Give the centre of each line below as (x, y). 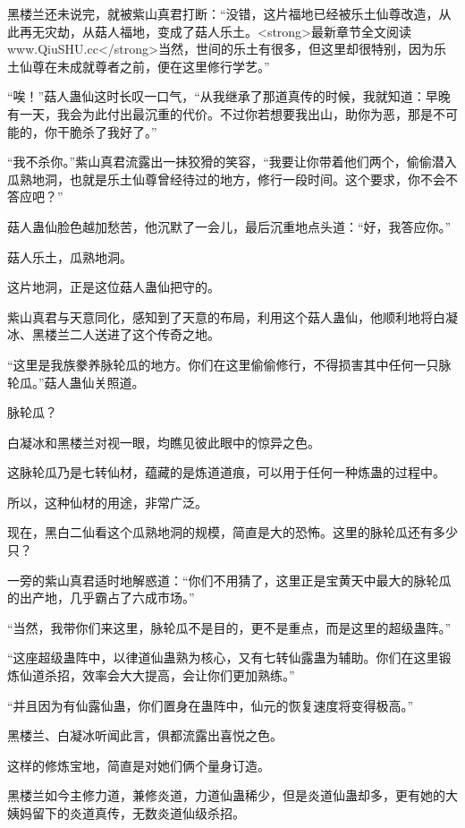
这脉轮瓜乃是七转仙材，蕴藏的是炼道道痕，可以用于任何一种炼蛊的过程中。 (226, 472)
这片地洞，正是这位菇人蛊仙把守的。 (114, 287)
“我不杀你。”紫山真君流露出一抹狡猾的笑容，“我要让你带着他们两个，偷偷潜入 (232, 162)
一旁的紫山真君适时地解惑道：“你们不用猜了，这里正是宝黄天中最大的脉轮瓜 (229, 580)
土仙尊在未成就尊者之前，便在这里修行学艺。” (139, 66)
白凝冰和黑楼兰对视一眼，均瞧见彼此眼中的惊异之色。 (164, 442)
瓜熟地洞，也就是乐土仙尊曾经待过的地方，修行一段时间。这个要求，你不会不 (232, 179)
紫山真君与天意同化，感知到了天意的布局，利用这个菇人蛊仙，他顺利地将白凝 (232, 316)
